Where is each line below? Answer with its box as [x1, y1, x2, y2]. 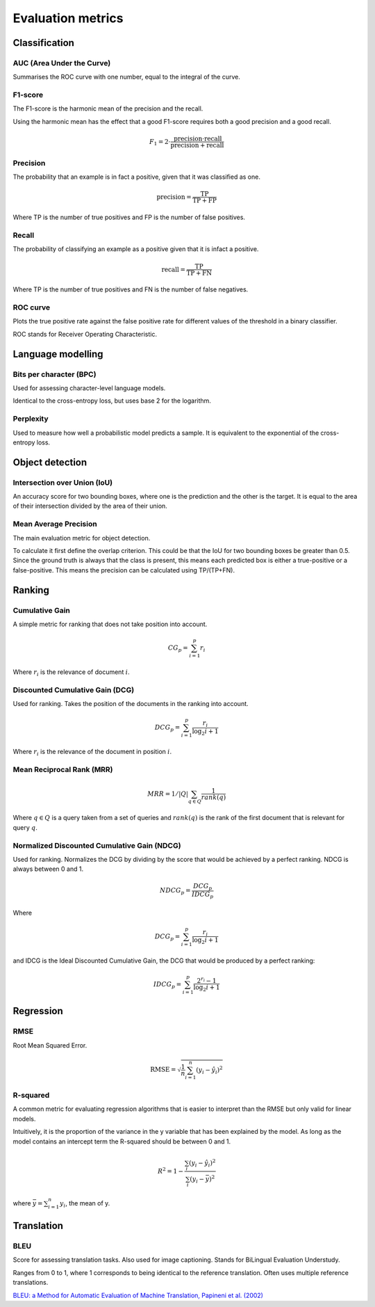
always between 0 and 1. [12, 865, 83, 873]
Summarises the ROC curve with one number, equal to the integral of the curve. [12, 73, 241, 81]
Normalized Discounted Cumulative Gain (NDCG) [12, 840, 181, 850]
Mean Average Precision [12, 519, 97, 529]
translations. [12, 1278, 49, 1287]
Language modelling [12, 348, 103, 360]
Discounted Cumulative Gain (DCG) [12, 685, 135, 695]
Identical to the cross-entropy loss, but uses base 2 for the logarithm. [12, 396, 212, 405]
